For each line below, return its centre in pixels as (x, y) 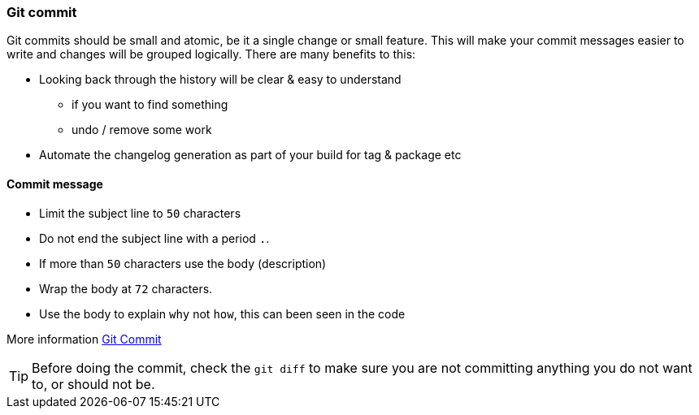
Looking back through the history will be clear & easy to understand (220, 80)
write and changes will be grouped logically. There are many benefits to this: (211, 54)
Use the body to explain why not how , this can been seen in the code (222, 313)
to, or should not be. (93, 384)
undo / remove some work (142, 130)
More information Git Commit (84, 339)
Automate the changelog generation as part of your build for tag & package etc (250, 155)
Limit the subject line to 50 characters (140, 213)
